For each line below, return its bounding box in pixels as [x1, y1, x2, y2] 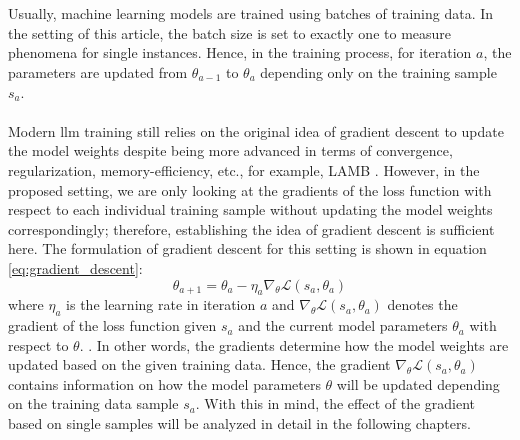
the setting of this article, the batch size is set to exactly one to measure [8, 22, 452, 43]
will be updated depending [336, 373, 500, 394]
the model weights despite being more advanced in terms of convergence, [8, 140, 453, 161]
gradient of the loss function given [8, 315, 217, 336]
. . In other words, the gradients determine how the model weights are [79, 334, 509, 355]
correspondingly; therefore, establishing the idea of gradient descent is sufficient [8, 218, 495, 239]
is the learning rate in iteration [66, 294, 256, 315]
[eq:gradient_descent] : [8, 257, 143, 278]
